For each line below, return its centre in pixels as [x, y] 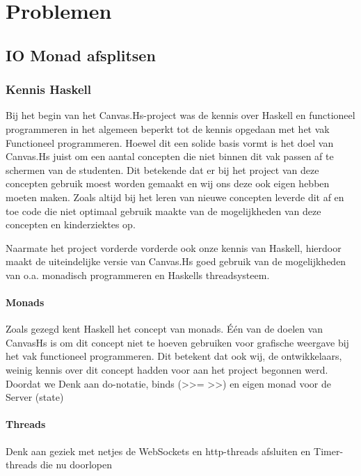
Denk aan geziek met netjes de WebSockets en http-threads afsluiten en [158, 451]
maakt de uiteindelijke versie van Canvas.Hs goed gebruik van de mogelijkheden [176, 261]
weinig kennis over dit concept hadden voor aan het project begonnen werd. [167, 370]
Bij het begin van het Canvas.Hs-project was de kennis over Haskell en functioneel [180, 115]
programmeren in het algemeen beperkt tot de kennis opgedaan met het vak [168, 128]
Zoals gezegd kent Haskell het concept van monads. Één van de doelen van [165, 329]
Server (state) [35, 397]
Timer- [329, 451]
